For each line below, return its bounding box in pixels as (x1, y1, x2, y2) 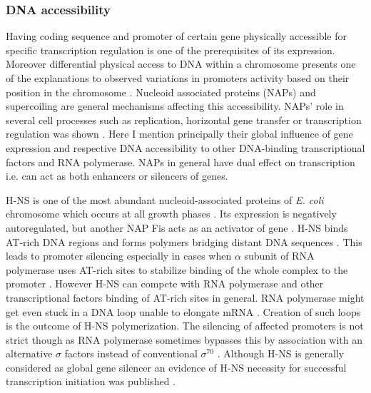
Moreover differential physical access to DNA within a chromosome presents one (6, 56, 356, 71)
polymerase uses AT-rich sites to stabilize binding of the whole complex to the (6, 262, 348, 277)
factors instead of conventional (64, 346, 198, 361)
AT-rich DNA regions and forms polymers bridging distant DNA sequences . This (6, 234, 362, 249)
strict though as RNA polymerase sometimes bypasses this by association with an (6, 332, 363, 347)
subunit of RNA (244, 248, 315, 263)
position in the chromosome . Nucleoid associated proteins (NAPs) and (6, 84, 316, 99)
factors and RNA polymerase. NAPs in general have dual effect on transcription (6, 154, 355, 169)
